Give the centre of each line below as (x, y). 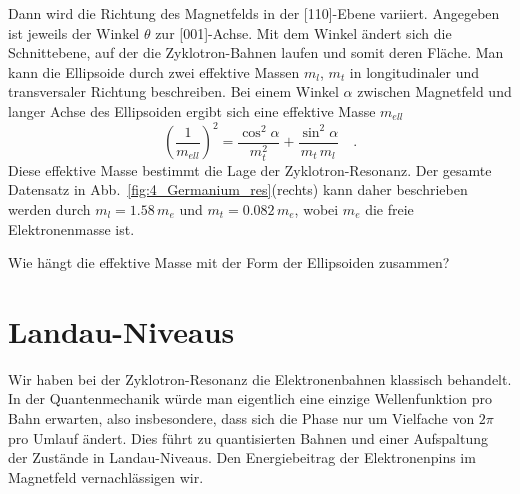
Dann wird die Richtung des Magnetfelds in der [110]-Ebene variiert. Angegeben (254, 13)
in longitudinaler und (414, 71)
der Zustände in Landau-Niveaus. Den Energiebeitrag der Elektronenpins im (242, 457)
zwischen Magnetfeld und (434, 91)
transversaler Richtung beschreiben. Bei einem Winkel (173, 91)
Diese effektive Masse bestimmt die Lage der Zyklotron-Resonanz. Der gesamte (250, 169)
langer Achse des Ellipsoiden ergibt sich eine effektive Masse (192, 110)
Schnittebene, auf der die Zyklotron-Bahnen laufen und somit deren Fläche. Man (256, 52)
